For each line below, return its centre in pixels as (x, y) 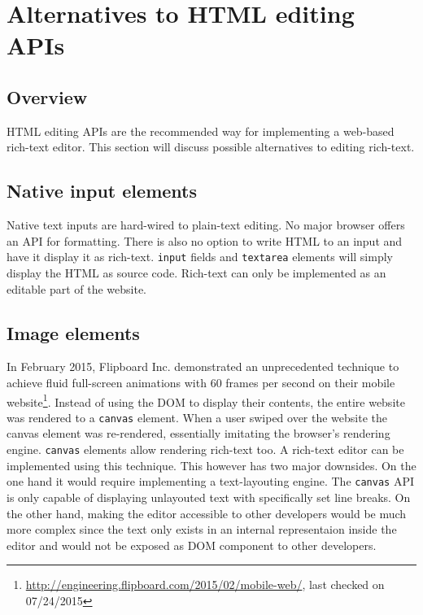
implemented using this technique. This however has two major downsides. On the (211, 465)
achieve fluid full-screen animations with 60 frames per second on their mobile (201, 382)
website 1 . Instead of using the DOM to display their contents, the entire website (206, 400)
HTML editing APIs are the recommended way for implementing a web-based (201, 131)
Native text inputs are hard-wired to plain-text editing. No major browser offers (206, 225)
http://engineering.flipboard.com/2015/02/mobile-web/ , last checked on (205, 584)
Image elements (73, 332)
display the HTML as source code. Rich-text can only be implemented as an (196, 273)
